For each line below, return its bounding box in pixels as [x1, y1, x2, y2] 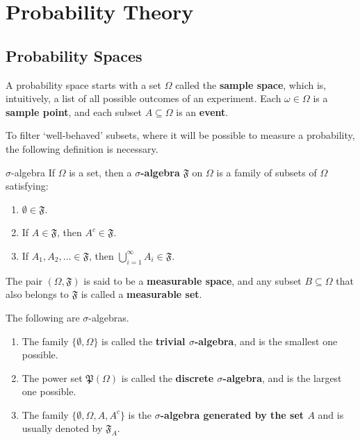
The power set [22, 370, 83, 385]
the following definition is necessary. [6, 141, 158, 156]
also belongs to [6, 287, 69, 301]
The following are [6, 310, 80, 324]
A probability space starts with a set [6, 77, 161, 92]
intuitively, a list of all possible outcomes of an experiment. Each [6, 91, 281, 106]
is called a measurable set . [81, 287, 202, 301]
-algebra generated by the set [160, 407, 304, 422]
